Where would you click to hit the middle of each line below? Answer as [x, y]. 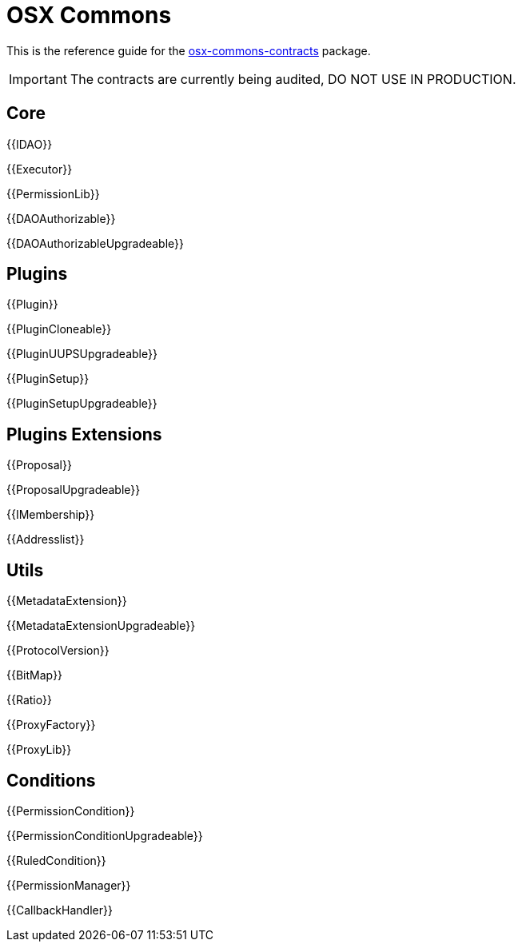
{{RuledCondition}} [56, 860]
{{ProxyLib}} [39, 750]
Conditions [51, 780]
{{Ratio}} [30, 700]
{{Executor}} [40, 169]
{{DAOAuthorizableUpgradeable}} [96, 243]
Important [38, 79]
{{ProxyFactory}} [51, 725]
